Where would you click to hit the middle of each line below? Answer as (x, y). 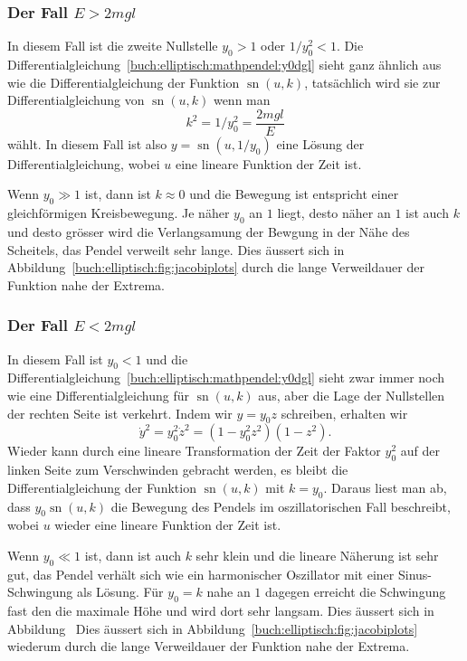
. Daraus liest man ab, (385, 487)
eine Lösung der (320, 143)
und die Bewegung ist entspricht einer (294, 194)
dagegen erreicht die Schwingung (356, 592)
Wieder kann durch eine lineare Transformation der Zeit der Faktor (194, 451)
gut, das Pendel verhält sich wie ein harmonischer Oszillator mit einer (201, 574)
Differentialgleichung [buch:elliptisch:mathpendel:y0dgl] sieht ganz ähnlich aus (224, 65)
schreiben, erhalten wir (344, 413)
